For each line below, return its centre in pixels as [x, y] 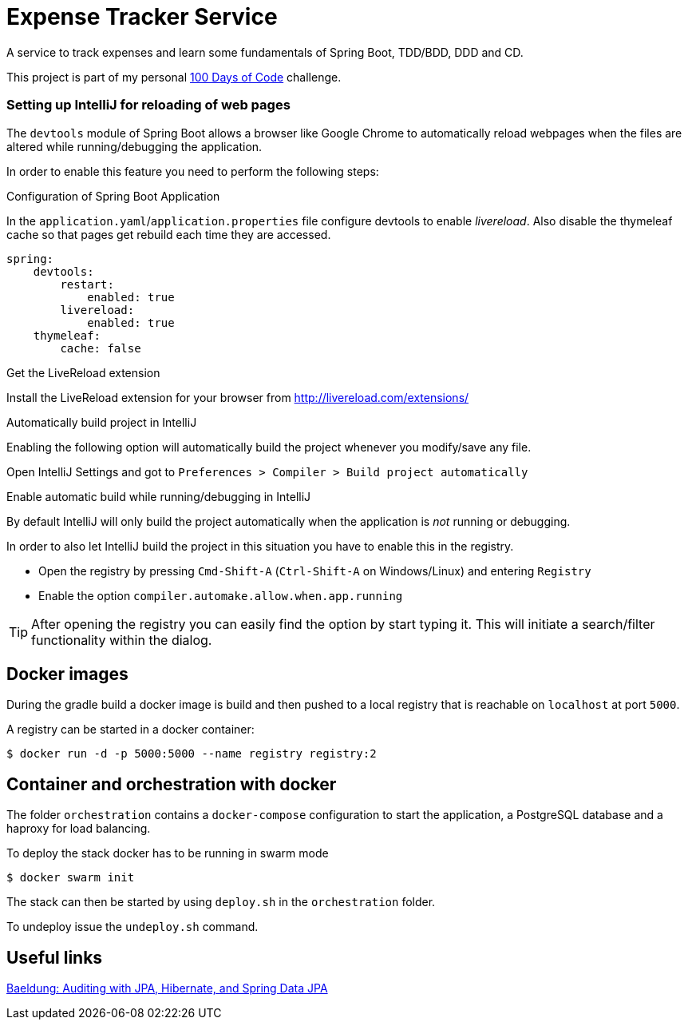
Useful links [55, 957]
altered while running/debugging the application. [134, 146]
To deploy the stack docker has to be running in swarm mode [168, 853]
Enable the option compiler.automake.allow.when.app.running [221, 595]
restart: [87, 284]
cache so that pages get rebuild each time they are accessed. [169, 234]
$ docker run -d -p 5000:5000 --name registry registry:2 [192, 754]
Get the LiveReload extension [83, 372]
